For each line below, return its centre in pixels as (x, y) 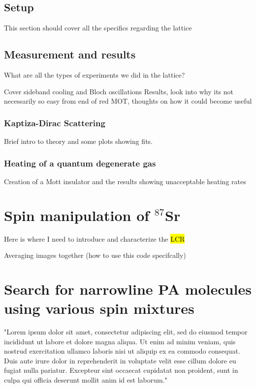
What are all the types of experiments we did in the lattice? (95, 75)
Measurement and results (70, 54)
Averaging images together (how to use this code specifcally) (95, 255)
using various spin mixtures (99, 308)
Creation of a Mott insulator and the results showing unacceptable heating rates (125, 181)
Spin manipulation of (77, 215)
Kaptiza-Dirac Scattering (55, 123)
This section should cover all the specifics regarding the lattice (98, 28)
